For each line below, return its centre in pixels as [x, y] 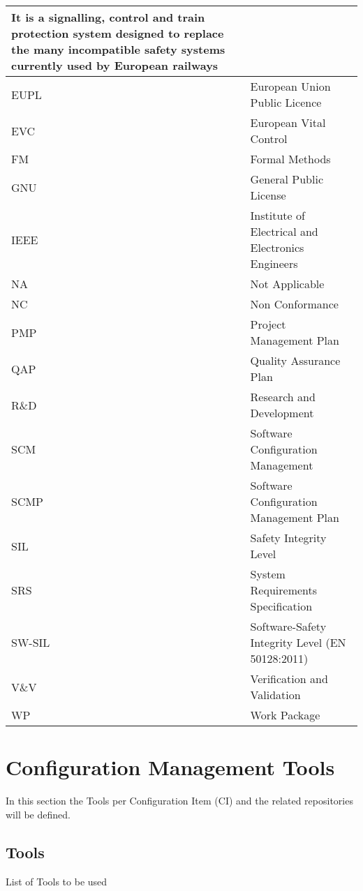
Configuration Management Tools [170, 767]
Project [268, 324]
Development [282, 413]
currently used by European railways [115, 65]
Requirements [284, 590]
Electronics [277, 247]
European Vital [288, 122]
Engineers [274, 263]
